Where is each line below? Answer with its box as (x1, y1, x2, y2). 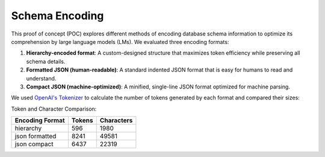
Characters (99, 116, 133, 125)
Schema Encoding (11, 9, 104, 22)
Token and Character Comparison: (11, 105, 97, 112)
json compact (14, 140, 54, 149)
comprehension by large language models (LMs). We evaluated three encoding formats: (11, 38, 229, 45)
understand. (26, 75, 57, 82)
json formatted (14, 132, 57, 141)
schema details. (26, 58, 66, 65)
